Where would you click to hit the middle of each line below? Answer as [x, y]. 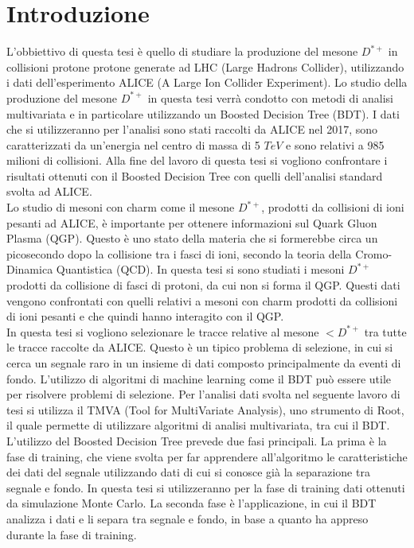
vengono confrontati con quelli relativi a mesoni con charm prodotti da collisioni [202, 300]
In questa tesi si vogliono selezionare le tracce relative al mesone [163, 331]
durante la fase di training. [72, 534]
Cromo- [374, 253]
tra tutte [385, 331]
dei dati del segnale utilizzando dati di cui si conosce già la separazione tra [188, 472]
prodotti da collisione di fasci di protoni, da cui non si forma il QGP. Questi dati [203, 285]
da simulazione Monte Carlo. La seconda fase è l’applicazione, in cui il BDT [191, 503]
